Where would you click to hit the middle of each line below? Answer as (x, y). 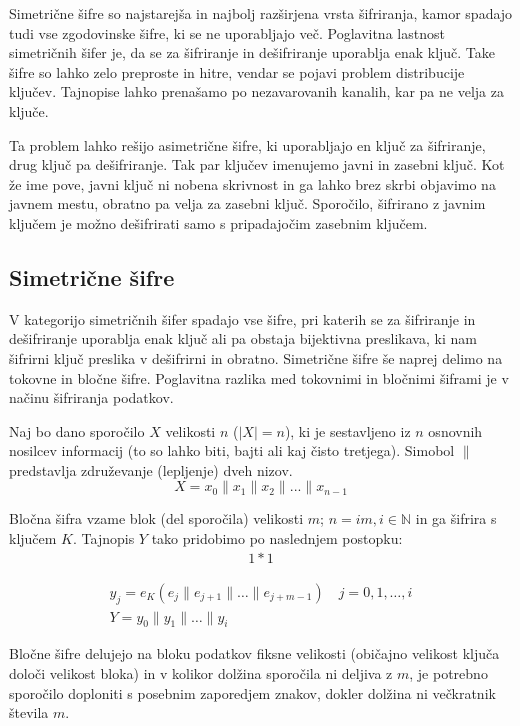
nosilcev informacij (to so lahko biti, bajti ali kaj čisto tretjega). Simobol (232, 450)
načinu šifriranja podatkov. (91, 397)
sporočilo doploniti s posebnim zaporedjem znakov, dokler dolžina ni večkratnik (252, 692)
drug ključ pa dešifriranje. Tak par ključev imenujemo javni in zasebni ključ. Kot (257, 164)
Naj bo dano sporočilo (77, 430)
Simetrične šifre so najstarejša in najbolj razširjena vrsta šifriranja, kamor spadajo (261, 13)
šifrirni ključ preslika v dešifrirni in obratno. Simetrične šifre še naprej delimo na (256, 357)
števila (29, 712)
